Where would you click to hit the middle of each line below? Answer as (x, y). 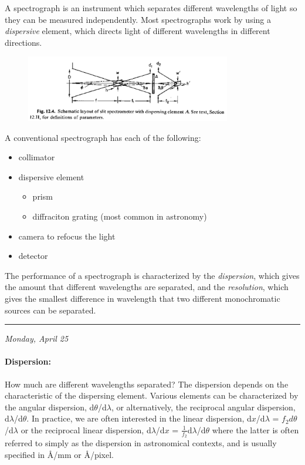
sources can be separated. (50, 310)
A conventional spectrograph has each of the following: (103, 137)
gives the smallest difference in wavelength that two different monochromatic (143, 299)
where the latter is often (255, 429)
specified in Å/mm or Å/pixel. (60, 454)
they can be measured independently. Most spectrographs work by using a (138, 19)
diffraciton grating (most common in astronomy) (120, 216)
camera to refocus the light (67, 236)
